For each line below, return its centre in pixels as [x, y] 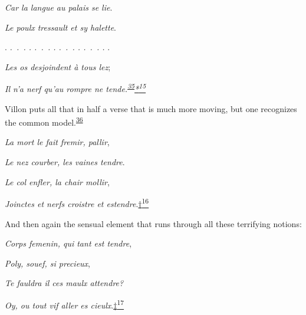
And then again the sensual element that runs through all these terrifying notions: [153, 223]
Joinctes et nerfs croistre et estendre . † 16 [77, 203]
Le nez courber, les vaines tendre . [65, 162]
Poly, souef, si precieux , [47, 263]
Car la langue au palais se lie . [59, 7]
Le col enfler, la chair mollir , [57, 181]
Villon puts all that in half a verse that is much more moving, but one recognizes [151, 108]
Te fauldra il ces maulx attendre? [64, 283]
